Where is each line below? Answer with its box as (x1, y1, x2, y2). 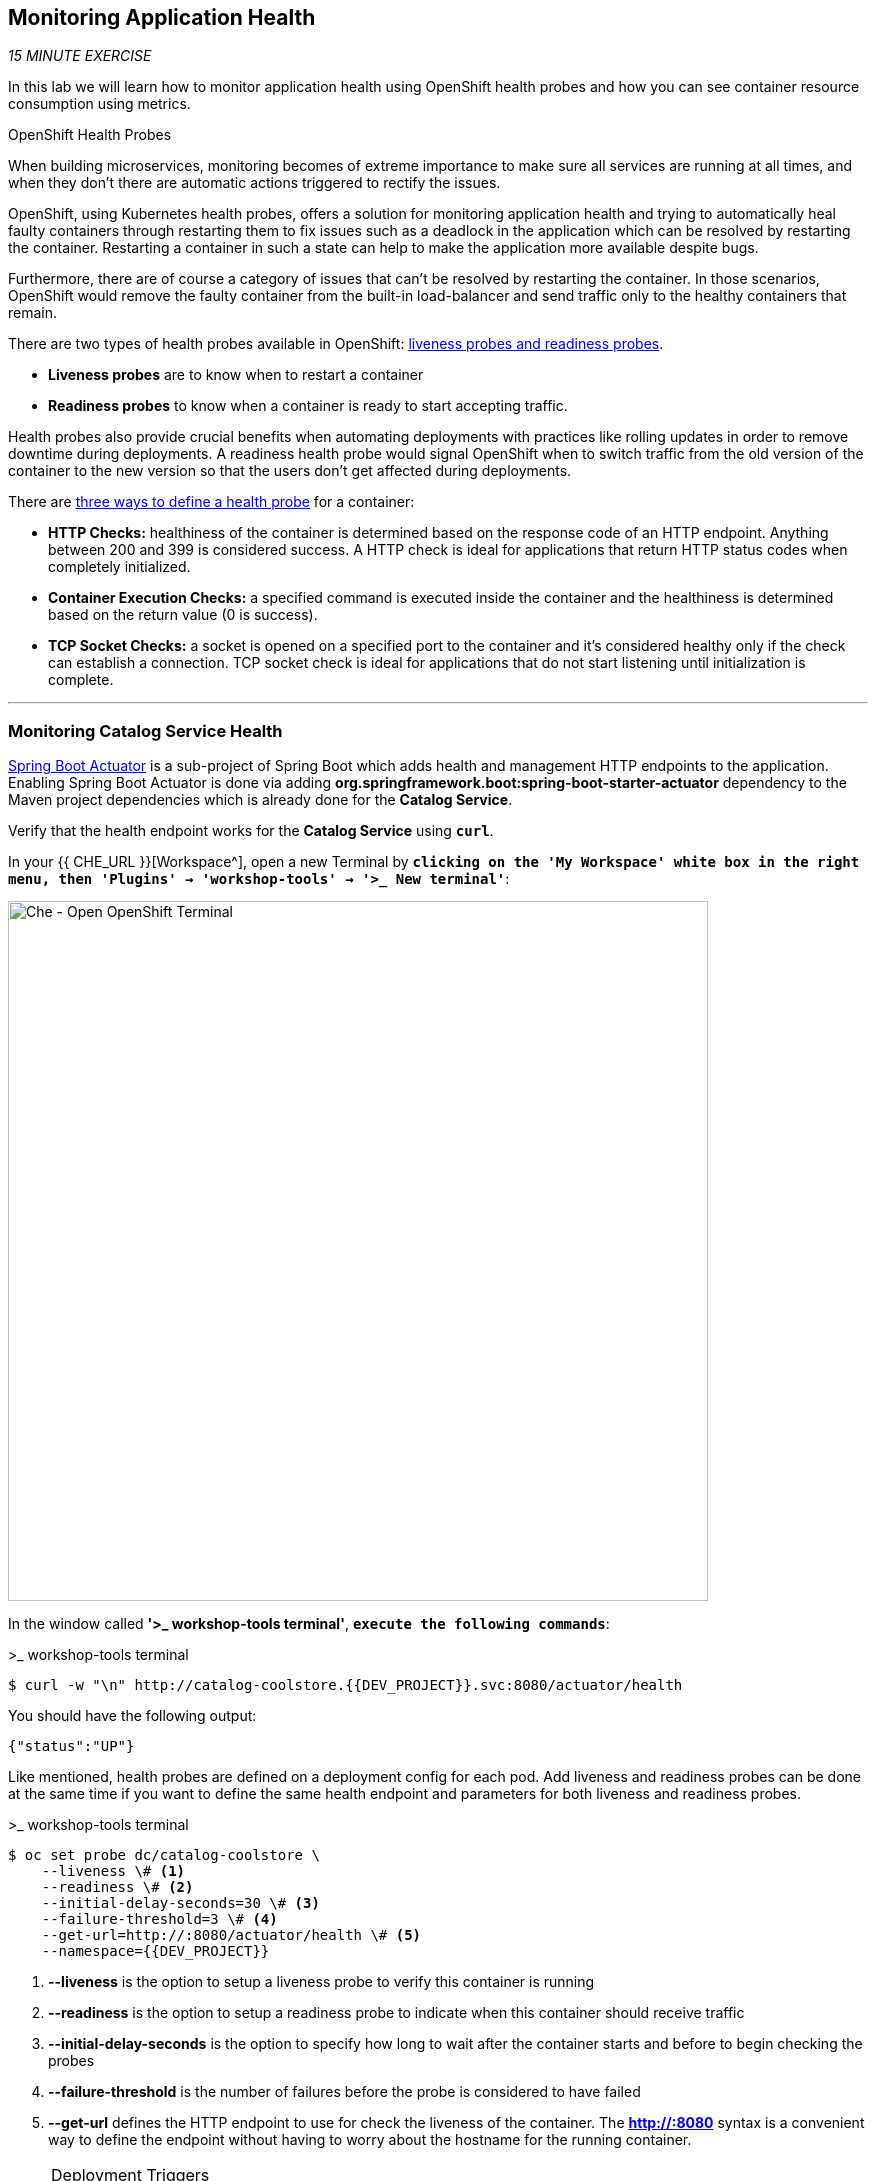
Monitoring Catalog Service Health (8, 720, 283, 741)
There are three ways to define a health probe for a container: (8, 493, 415, 511)
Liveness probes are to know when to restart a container (48, 366, 424, 384)
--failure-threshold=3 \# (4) (41, 1911, 278, 1928)
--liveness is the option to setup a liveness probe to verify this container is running (48, 1973, 595, 1991)
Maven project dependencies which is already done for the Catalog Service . (8, 791, 513, 809)
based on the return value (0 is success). (48, 606, 318, 624)
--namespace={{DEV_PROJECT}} (41, 1943, 270, 1960)
